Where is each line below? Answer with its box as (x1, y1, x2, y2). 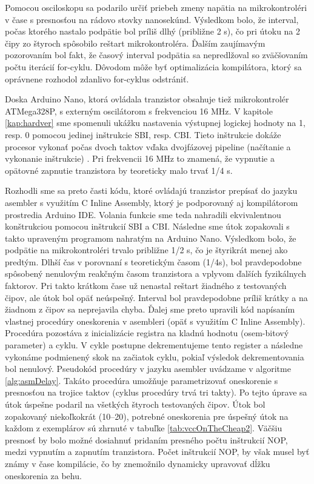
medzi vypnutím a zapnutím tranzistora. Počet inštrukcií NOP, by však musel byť (5, 445, 310, 458)
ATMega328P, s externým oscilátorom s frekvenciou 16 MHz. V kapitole (5, 104, 273, 117)
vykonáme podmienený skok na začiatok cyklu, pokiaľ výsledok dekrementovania (5, 350, 304, 363)
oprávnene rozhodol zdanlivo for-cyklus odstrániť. (5, 72, 189, 85)
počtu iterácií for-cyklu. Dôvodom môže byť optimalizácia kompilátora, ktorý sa (5, 60, 302, 73)
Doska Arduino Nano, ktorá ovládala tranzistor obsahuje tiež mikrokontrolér (5, 93, 289, 105)
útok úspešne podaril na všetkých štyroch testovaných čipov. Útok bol (5, 398, 266, 410)
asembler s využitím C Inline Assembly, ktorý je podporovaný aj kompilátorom (5, 196, 298, 208)
